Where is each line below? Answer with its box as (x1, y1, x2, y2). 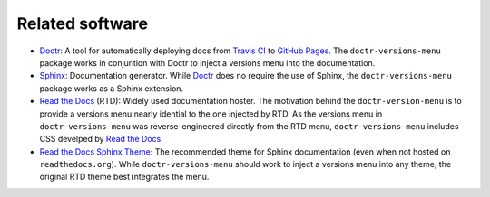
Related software (16, 14, 149, 33)
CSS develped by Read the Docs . (39, 134, 163, 145)
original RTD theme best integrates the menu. (39, 172, 210, 183)
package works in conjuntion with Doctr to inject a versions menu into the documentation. (39, 57, 376, 68)
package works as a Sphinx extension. (39, 82, 184, 94)
